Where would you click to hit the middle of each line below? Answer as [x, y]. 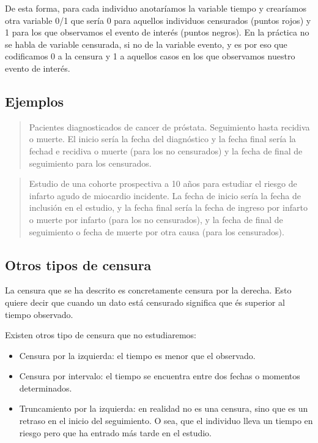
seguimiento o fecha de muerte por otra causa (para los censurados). [157, 231]
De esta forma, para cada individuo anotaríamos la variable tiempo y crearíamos [156, 8]
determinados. [46, 388]
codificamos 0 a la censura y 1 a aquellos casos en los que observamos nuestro [150, 56]
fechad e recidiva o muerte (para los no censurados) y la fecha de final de [166, 150]
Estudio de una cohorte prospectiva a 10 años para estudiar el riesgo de [163, 184]
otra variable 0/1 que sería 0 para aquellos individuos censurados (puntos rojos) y [158, 20]
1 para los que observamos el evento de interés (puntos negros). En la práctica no [157, 32]
